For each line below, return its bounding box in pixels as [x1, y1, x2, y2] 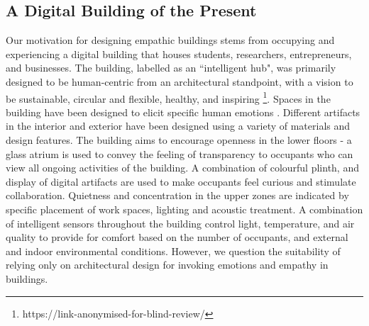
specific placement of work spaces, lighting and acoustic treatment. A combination [6, 201, 363, 216]
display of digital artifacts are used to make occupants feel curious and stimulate [6, 174, 356, 189]
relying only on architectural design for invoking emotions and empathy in [6, 257, 329, 272]
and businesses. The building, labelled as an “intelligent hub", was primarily [6, 60, 336, 75]
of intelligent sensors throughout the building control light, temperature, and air [6, 215, 355, 230]
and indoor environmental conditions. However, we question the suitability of [6, 243, 341, 258]
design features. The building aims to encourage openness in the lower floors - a [6, 133, 352, 147]
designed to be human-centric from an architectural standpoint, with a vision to [6, 74, 353, 89]
